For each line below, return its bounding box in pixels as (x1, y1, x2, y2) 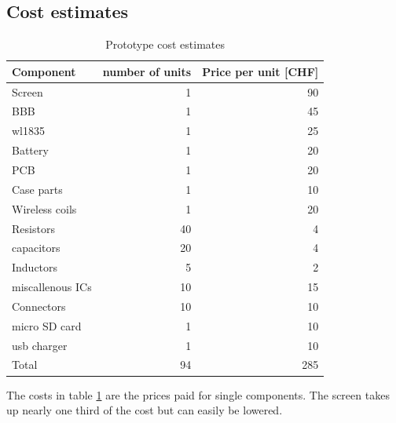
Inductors (12, 259, 58, 275)
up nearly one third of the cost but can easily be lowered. (6, 402, 283, 418)
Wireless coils (12, 200, 77, 217)
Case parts (12, 181, 63, 197)
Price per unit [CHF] (202, 63, 319, 79)
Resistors (12, 220, 55, 236)
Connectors (12, 297, 66, 314)
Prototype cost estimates (105, 36, 225, 53)
